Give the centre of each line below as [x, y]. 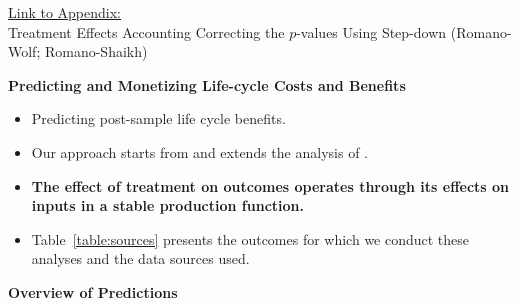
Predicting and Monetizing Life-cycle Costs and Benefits [207, 84]
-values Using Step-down [371, 31]
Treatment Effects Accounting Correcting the [146, 31]
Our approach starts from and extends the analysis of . [199, 151]
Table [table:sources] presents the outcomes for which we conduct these [250, 238]
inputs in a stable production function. [167, 205]
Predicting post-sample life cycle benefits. [158, 118]
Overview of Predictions [93, 291]
